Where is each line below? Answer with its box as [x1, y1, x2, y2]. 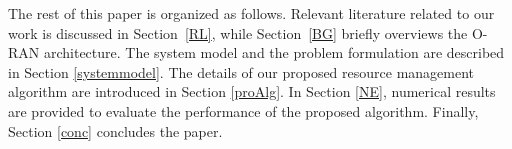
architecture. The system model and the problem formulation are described [43, 42, 505, 63]
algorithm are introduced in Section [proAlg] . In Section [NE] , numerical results [8, 81, 496, 102]
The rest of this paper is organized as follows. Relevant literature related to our [8, 3, 495, 23]
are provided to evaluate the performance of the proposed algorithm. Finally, [8, 100, 479, 121]
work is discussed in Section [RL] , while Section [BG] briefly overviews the [8, 22, 468, 43]
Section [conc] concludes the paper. [8, 120, 223, 141]
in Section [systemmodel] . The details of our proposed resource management [8, 61, 475, 82]
